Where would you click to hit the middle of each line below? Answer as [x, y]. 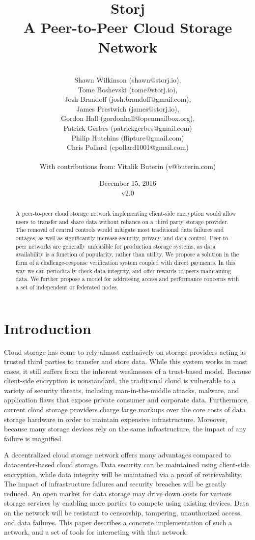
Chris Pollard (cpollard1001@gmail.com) [128, 147]
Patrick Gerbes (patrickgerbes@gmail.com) [128, 128]
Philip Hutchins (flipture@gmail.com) [128, 137]
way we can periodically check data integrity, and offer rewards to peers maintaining [123, 270]
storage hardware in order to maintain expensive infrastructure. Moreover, [116, 419]
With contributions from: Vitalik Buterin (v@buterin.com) [128, 166]
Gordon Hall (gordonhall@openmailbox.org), [128, 118]
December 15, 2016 [128, 183]
